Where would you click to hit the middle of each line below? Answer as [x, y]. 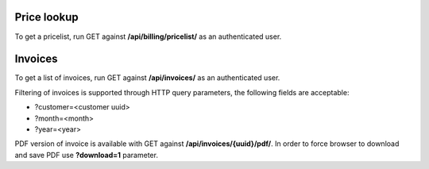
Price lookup [46, 17]
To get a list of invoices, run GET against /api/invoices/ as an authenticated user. [147, 78]
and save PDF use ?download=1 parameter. [87, 155]
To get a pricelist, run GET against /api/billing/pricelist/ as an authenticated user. [148, 36]
